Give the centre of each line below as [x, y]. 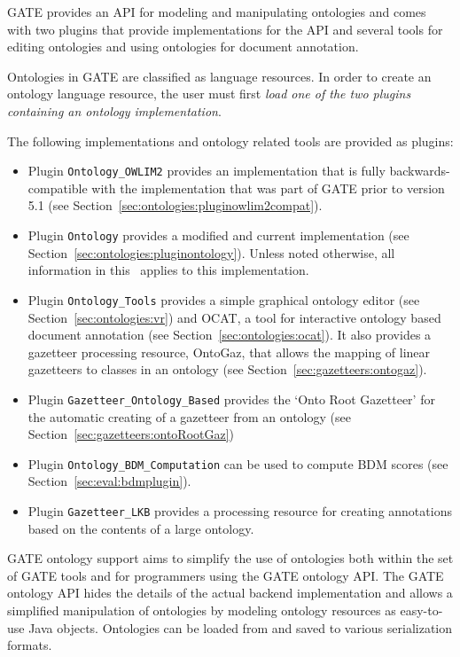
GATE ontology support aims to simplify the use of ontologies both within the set [230, 558]
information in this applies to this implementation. [168, 270]
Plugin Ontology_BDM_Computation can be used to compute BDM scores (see [238, 463]
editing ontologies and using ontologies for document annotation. [183, 47]
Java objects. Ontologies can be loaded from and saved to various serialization [241, 627]
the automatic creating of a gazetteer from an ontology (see [189, 416]
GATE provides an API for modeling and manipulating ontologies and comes [217, 12]
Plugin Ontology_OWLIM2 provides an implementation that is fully [207, 171]
